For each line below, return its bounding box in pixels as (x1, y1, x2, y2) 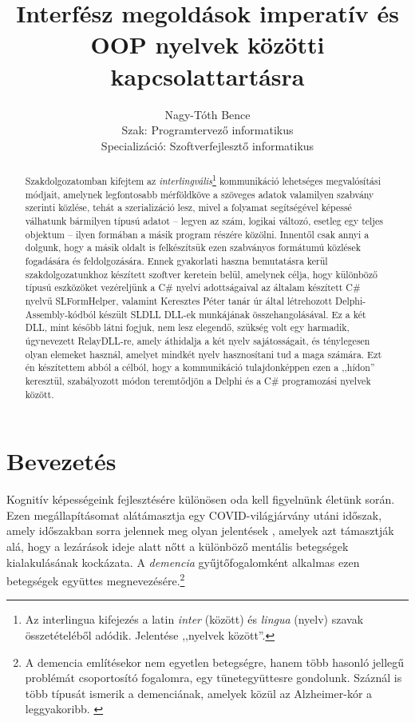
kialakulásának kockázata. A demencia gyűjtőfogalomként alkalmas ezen (6, 553, 360, 570)
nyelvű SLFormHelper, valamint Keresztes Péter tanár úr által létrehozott (25, 293, 333, 307)
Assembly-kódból (25, 307, 97, 321)
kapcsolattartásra (110, 59, 305, 92)
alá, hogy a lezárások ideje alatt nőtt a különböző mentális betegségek (6, 537, 349, 554)
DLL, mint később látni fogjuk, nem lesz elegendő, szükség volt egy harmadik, (25, 321, 350, 334)
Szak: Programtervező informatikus (121, 122, 294, 138)
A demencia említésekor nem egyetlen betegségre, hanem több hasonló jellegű (25, 653, 405, 670)
